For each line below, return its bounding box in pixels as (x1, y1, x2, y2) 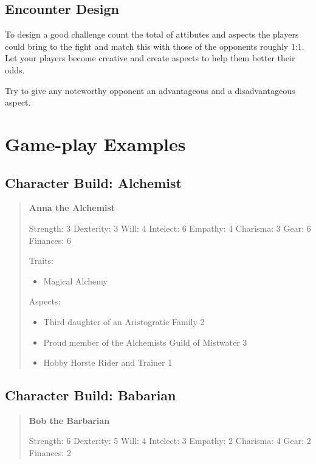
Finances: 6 (29, 234, 71, 246)
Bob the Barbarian (29, 414, 110, 426)
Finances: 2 (29, 446, 71, 459)
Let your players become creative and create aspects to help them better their (5, 52, 295, 64)
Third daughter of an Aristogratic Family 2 (43, 315, 205, 328)
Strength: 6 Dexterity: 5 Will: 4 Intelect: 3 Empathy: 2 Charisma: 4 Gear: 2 (29, 434, 311, 447)
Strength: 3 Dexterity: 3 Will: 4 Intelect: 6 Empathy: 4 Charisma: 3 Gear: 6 (29, 221, 311, 234)
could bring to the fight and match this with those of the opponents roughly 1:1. (5, 39, 304, 52)
